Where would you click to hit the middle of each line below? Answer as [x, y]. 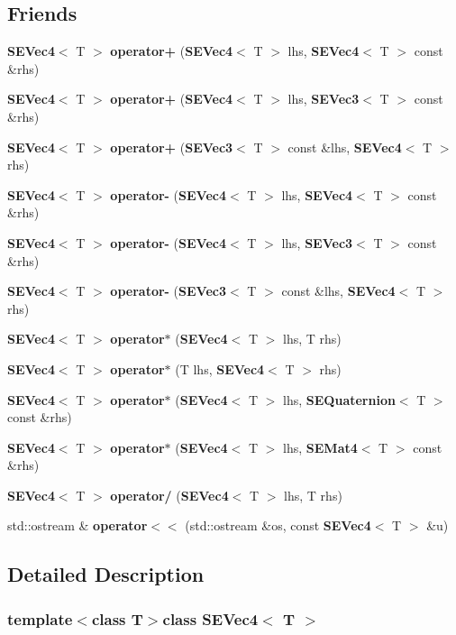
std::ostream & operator [78, 525]
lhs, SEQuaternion [339, 399]
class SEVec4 [210, 618]
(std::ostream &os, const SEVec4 [278, 525]
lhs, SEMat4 [320, 447]
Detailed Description [106, 574]
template [40, 618]
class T [117, 618]
